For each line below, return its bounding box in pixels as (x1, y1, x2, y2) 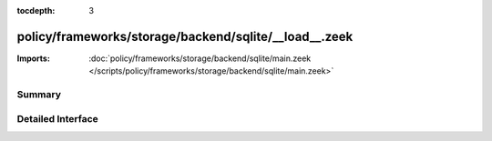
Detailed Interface (16, 112, 99, 125)
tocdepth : (16, 5, 56, 15)
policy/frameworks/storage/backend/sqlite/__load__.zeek (16, 28, 354, 45)
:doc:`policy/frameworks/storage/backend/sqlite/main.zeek (88, 53, 312, 64)
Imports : (16, 53, 50, 64)
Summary (16, 88, 62, 101)
